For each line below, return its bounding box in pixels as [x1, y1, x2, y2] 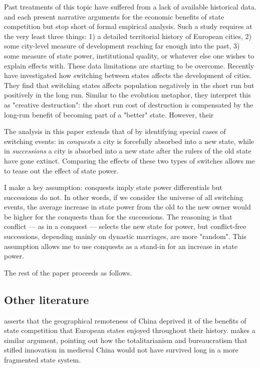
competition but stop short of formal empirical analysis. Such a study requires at [4, 21, 252, 31]
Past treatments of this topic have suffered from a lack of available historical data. [4, 1, 256, 11]
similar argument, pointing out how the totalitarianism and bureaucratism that [4, 334, 247, 345]
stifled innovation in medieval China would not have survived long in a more [4, 344, 238, 355]
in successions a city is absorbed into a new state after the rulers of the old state [4, 145, 251, 156]
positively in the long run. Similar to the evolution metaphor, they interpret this [4, 89, 251, 100]
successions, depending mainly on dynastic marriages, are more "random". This [4, 231, 246, 241]
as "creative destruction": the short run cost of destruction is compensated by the [4, 99, 253, 109]
